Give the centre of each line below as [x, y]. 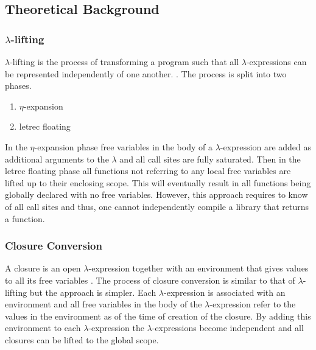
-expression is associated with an [225, 292]
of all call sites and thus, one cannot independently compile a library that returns [157, 206]
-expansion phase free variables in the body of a [123, 146]
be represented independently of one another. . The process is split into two [146, 73]
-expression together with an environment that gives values [198, 268]
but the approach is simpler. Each [93, 292]
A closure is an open [43, 268]
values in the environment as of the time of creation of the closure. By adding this [158, 316]
